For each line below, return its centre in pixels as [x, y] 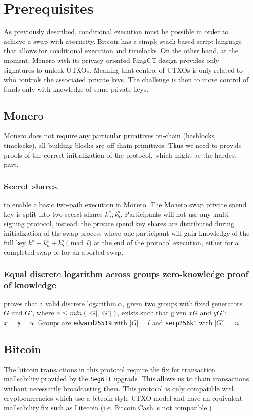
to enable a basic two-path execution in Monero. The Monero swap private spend [125, 204]
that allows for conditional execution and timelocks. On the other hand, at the [121, 51]
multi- [222, 214]
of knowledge [30, 285]
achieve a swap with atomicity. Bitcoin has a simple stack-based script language [123, 41]
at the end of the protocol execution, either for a [166, 242]
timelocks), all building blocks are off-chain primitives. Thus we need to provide [123, 145]
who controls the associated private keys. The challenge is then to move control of [126, 79]
